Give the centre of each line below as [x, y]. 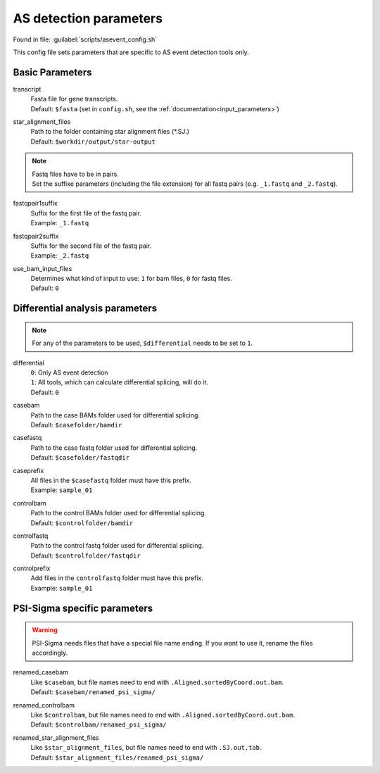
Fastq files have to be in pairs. [75, 174]
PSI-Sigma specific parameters [83, 608]
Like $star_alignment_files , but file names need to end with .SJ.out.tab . [146, 748]
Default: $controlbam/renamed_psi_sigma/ [99, 724]
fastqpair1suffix [35, 203]
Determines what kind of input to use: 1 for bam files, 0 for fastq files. [131, 279]
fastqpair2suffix [36, 236]
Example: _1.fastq [60, 223]
